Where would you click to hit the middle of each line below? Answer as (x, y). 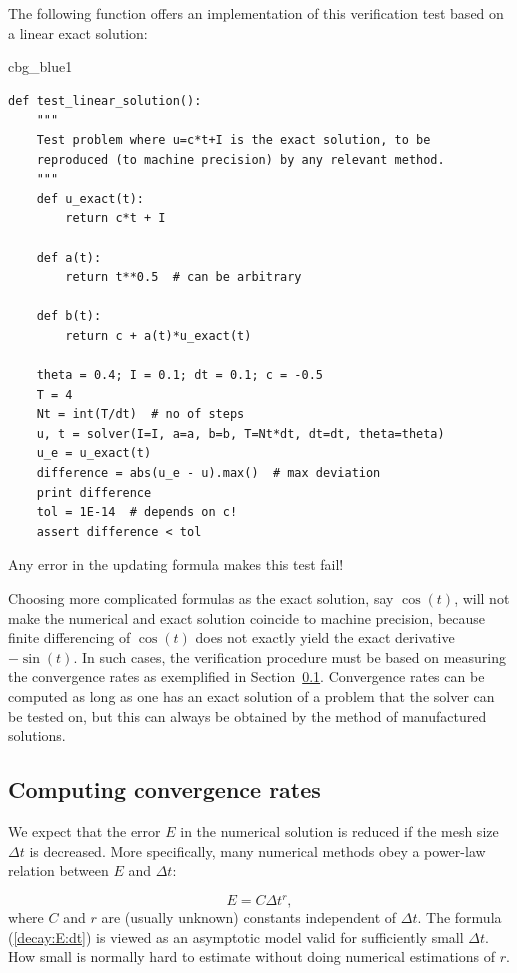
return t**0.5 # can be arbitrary (183, 277)
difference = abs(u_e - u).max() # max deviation (208, 473)
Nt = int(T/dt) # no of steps (140, 414)
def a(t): (69, 257)
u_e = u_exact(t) (94, 453)
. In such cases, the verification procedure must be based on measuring (290, 656)
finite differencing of (69, 637)
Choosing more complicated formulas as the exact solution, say (201, 598)
